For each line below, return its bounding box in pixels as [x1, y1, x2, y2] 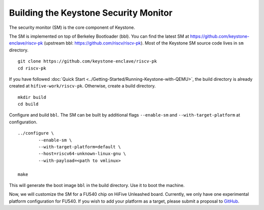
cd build [18, 101, 39, 107]
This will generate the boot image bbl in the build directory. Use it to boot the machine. [9, 182, 185, 188]
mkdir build [18, 94, 46, 100]
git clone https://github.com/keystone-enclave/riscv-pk [18, 59, 157, 64]
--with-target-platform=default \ [38, 144, 121, 150]
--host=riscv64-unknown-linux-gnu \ [38, 151, 127, 157]
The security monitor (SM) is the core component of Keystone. [9, 24, 135, 30]
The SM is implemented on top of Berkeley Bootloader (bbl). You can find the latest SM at [9, 33, 189, 39]
